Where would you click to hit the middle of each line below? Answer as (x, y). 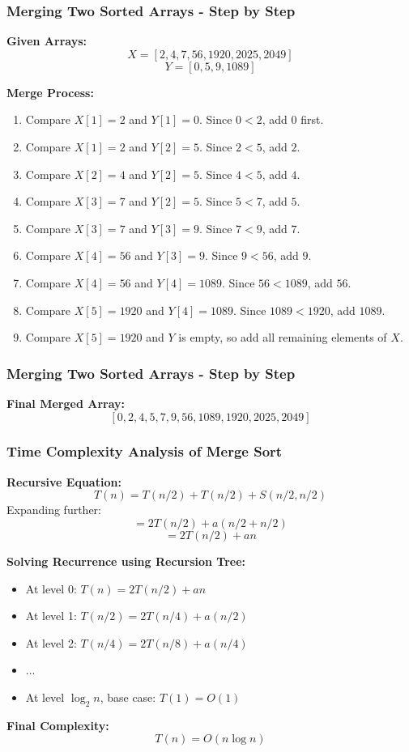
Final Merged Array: (66, 403)
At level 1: (51, 616)
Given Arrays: (47, 41)
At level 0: (51, 588)
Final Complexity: (58, 725)
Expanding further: (54, 510)
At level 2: (51, 642)
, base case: (128, 697)
